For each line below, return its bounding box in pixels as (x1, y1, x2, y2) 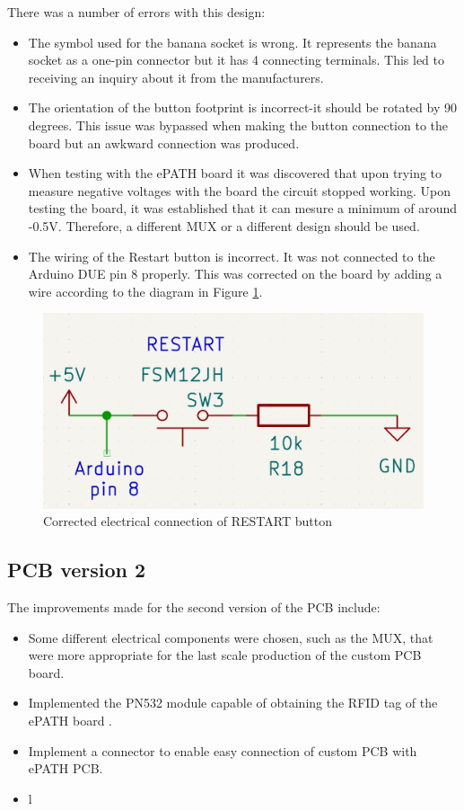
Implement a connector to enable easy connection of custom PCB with (28, 741, 417, 760)
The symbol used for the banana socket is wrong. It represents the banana (28, 32, 437, 51)
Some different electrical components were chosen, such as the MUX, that (28, 628, 433, 646)
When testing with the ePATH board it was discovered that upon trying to (28, 164, 442, 183)
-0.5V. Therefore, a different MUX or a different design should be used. (28, 216, 420, 235)
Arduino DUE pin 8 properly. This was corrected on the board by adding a (28, 264, 442, 283)
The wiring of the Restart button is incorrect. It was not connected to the (28, 246, 435, 265)
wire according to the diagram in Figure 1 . (28, 281, 263, 300)
